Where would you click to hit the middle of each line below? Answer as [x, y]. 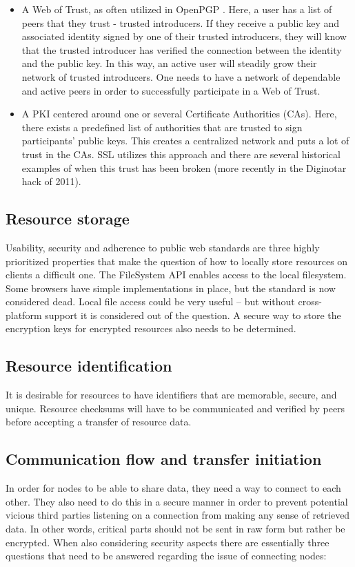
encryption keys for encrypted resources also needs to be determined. [151, 328]
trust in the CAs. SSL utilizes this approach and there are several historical [181, 154]
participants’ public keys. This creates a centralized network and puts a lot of [185, 141]
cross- [310, 301]
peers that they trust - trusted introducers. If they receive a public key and [181, 22]
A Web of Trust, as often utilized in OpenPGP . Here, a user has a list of [177, 9]
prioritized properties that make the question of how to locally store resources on [177, 261]
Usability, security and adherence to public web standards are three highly [163, 247]
